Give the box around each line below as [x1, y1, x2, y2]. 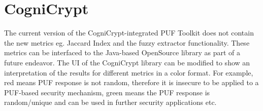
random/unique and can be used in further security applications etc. [4, 97, 217, 107]
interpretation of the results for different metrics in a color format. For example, [4, 67, 253, 78]
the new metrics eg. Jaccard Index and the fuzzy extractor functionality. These [4, 37, 250, 48]
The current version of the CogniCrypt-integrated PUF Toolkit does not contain [4, 27, 254, 38]
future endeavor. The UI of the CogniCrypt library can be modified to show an [4, 57, 250, 67]
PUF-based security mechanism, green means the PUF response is [4, 87, 210, 97]
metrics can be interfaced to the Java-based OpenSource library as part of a [4, 47, 240, 58]
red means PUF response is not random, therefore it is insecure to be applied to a [4, 77, 259, 88]
